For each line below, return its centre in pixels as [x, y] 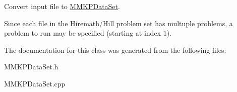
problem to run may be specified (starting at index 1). [88, 33]
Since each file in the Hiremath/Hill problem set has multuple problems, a [118, 23]
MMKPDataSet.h [31, 67]
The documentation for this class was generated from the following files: [115, 50]
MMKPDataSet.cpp [35, 83]
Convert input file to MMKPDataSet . [62, 6]
